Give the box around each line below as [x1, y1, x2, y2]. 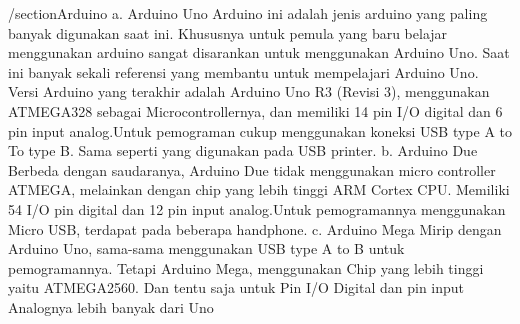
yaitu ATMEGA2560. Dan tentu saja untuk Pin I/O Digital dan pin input [8, 277, 465, 298]
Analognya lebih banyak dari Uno [8, 296, 214, 317]
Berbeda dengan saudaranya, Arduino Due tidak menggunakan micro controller [8, 159, 496, 180]
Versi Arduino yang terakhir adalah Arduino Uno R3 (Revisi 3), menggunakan [8, 81, 490, 102]
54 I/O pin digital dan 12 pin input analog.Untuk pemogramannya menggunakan [8, 198, 506, 219]
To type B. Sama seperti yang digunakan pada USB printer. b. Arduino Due [8, 140, 478, 161]
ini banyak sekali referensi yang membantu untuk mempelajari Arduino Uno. [8, 61, 479, 82]
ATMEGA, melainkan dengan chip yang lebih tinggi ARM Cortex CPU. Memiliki [8, 179, 510, 200]
